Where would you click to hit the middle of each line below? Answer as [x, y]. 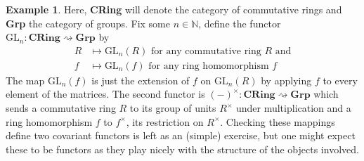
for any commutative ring [206, 51]
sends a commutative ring [61, 108]
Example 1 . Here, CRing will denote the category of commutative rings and [174, 9]
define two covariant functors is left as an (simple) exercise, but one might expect [181, 135]
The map [25, 80]
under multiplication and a [293, 108]
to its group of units [173, 108]
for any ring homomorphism [209, 66]
